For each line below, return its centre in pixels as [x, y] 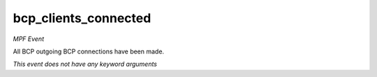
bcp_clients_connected [82, 18]
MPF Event [29, 39]
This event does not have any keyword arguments [85, 64]
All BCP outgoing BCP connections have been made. [88, 51]
